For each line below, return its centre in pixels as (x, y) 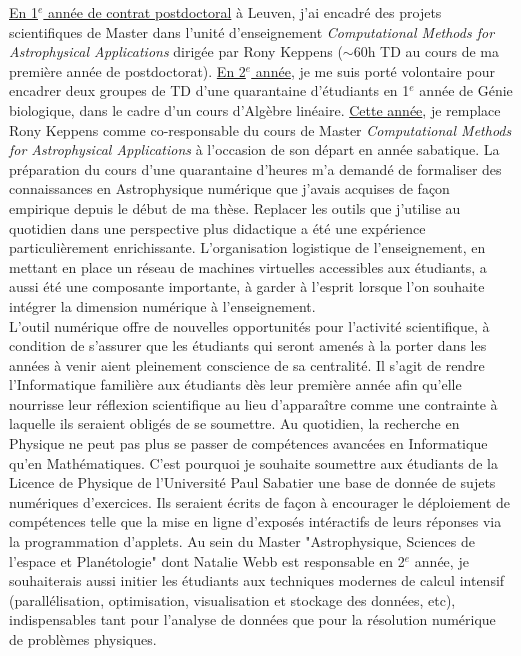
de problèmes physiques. (83, 639)
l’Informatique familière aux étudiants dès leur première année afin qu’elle (235, 384)
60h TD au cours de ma (426, 51)
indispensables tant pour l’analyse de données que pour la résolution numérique (252, 619)
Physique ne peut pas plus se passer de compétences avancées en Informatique (248, 443)
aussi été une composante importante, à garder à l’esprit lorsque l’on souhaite (247, 286)
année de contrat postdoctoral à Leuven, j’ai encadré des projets (245, 12)
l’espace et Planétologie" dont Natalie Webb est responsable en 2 (207, 560)
